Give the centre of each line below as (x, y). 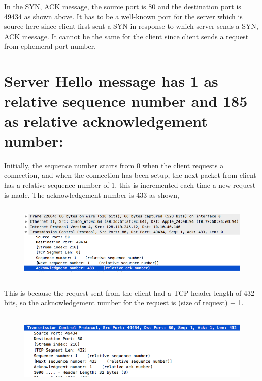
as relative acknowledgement (106, 121)
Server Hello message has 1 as (111, 81)
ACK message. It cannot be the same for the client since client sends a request (126, 36)
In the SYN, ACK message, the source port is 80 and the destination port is (123, 6)
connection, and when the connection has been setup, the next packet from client (130, 175)
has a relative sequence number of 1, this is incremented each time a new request (130, 185)
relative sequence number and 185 (126, 101)
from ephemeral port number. (50, 46)
